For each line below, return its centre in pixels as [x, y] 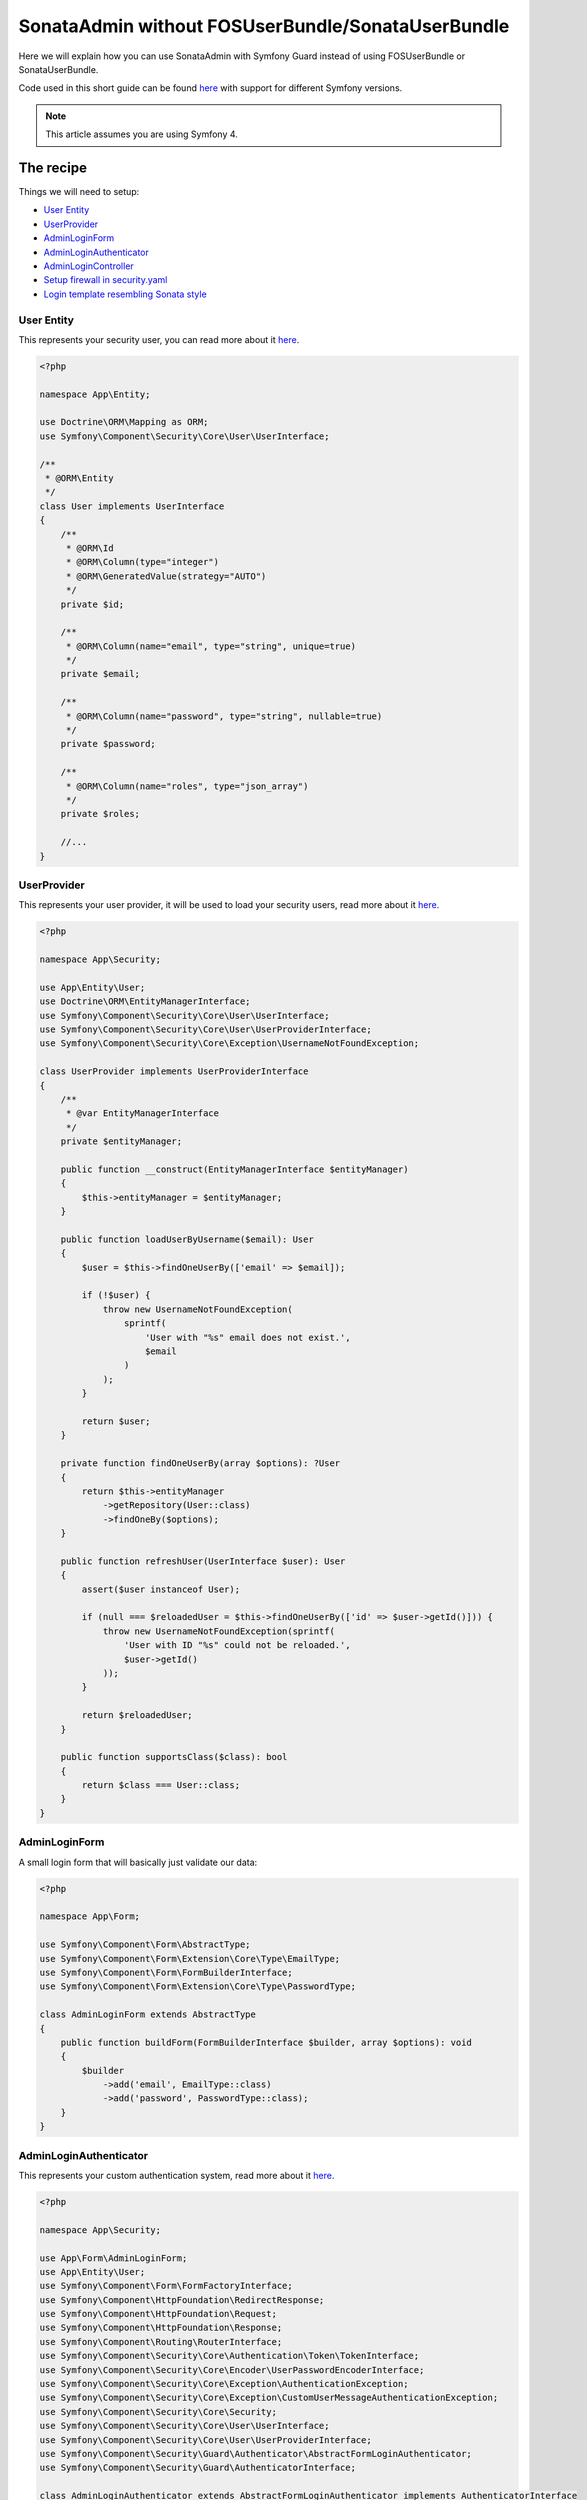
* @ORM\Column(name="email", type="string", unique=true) [211, 646]
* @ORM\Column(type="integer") [142, 562]
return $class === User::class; [160, 1785]
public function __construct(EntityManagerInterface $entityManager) [234, 1169]
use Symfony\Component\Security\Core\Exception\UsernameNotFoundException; [229, 1043]
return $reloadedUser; [137, 1715]
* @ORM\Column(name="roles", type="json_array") [187, 786]
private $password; [108, 744]
